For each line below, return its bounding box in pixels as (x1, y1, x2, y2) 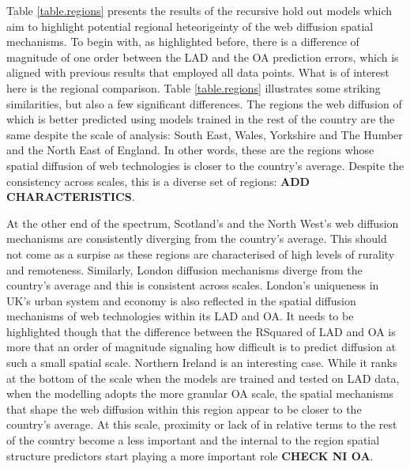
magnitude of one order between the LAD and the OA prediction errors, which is (6, 48, 399, 65)
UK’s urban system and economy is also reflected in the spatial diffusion (6, 292, 356, 308)
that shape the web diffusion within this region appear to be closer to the (6, 400, 362, 417)
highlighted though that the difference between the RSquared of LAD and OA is (6, 323, 396, 339)
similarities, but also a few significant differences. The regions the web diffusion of (6, 95, 402, 112)
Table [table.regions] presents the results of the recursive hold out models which (6, 2, 393, 18)
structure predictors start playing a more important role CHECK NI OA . (6, 447, 374, 463)
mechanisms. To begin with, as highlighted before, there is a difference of (6, 33, 359, 50)
